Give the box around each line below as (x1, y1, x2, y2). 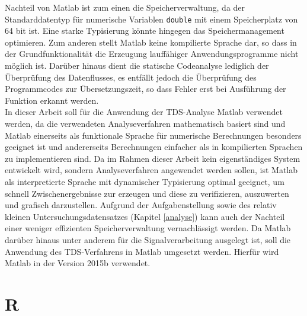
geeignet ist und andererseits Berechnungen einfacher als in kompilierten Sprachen (5, 141, 303, 153)
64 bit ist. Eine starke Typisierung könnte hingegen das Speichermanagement (5, 24, 284, 37)
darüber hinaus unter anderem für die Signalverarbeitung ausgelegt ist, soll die (5, 233, 291, 245)
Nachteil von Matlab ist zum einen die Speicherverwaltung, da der (5, 1, 245, 13)
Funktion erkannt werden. (5, 94, 99, 106)
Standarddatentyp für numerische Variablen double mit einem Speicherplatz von (5, 12, 298, 25)
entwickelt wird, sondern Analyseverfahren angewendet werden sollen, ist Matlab (5, 164, 298, 176)
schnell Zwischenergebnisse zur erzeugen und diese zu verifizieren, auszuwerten (5, 187, 289, 199)
